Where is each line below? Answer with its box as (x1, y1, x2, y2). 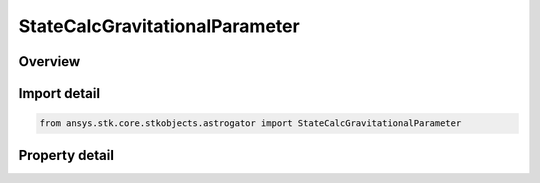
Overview (18, 53, 81, 70)
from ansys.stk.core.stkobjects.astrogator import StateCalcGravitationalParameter (39, 118, 462, 129)
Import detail (18, 85, 100, 102)
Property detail (18, 146, 115, 164)
